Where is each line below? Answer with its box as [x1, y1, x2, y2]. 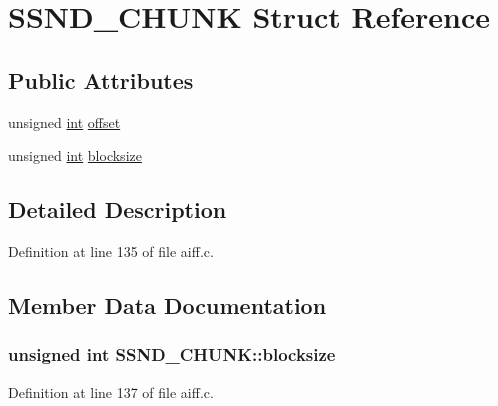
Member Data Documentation [8, 289, 327, 320]
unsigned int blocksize [8, 145, 142, 166]
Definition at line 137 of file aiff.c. [8, 381, 214, 402]
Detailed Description [8, 194, 227, 225]
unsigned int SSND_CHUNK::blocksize [8, 342, 336, 367]
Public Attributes [8, 64, 194, 95]
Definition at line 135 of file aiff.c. [8, 240, 214, 261]
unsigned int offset [8, 111, 121, 132]
